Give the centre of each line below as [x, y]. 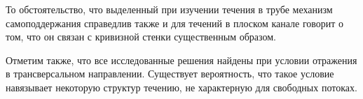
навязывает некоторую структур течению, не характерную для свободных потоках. [181, 87]
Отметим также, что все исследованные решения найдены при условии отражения [181, 60]
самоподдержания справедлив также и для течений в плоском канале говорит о [175, 23]
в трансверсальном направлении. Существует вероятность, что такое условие [170, 74]
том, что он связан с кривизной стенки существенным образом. [141, 37]
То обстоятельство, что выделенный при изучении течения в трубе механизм [169, 9]
